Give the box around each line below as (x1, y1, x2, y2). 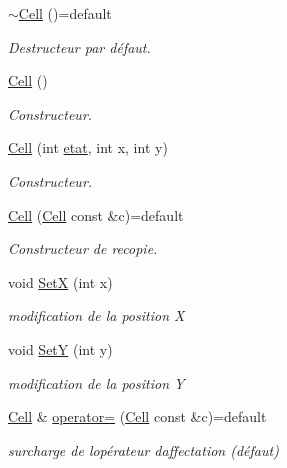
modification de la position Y (8, 372, 185, 393)
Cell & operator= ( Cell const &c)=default (8, 406, 267, 427)
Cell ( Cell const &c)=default (8, 204, 184, 225)
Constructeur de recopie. (8, 238, 158, 259)
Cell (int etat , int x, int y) (8, 137, 168, 158)
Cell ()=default (18, 3, 112, 23)
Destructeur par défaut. (8, 36, 151, 57)
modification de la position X (8, 305, 185, 326)
